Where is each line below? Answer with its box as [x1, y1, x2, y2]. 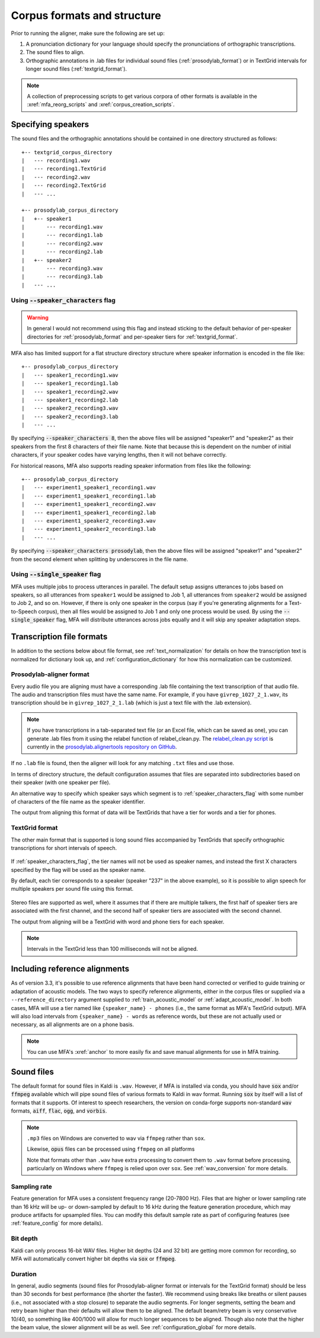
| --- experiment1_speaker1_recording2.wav [21, 501, 156, 508]
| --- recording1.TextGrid [21, 165, 106, 172]
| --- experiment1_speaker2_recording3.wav [21, 517, 156, 524]
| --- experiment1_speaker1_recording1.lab [21, 492, 156, 499]
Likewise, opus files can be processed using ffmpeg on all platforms [27, 1145, 195, 1153]
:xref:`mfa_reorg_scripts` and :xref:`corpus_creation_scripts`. [27, 101, 175, 108]
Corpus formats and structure [11, 9, 161, 22]
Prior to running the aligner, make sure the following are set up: [11, 30, 165, 37]
